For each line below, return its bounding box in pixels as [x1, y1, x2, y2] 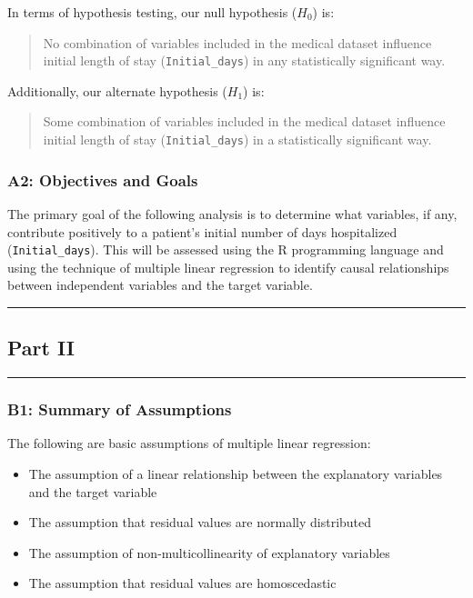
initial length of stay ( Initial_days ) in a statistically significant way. [43, 130, 432, 149]
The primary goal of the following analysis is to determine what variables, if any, [7, 204, 458, 223]
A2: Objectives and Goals [7, 168, 198, 191]
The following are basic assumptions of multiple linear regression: [7, 434, 371, 453]
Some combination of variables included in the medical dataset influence [43, 112, 446, 131]
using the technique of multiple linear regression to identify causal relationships [7, 257, 449, 276]
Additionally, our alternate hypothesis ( [7, 81, 227, 100]
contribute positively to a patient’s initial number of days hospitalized [7, 222, 398, 241]
